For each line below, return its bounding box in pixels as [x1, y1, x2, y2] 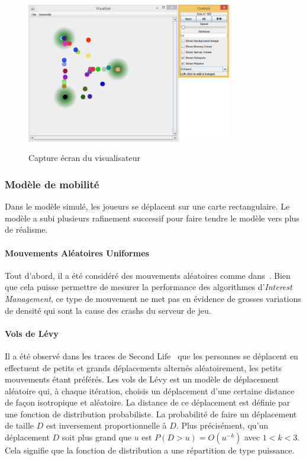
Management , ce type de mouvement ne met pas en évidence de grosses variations [5, 292, 301, 304]
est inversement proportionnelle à [46, 419, 167, 432]
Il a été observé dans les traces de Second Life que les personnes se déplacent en [5, 349, 298, 362]
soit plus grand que [62, 431, 132, 443]
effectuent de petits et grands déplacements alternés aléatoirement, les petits [5, 361, 282, 374]
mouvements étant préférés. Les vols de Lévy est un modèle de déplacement [5, 373, 279, 385]
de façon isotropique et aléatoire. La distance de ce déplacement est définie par [5, 396, 291, 408]
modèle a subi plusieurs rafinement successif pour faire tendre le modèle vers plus [5, 211, 299, 224]
